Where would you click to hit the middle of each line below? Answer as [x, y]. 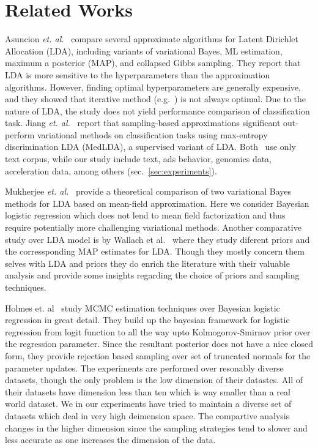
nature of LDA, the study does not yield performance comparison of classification [157, 110]
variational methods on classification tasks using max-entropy [152, 134]
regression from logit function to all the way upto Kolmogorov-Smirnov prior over [158, 331]
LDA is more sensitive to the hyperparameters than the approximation [138, 74]
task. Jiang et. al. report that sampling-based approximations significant [143, 123]
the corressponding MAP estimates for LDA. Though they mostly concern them [155, 251]
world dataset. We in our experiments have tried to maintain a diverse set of [148, 404]
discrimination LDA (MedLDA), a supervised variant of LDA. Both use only [150, 147]
